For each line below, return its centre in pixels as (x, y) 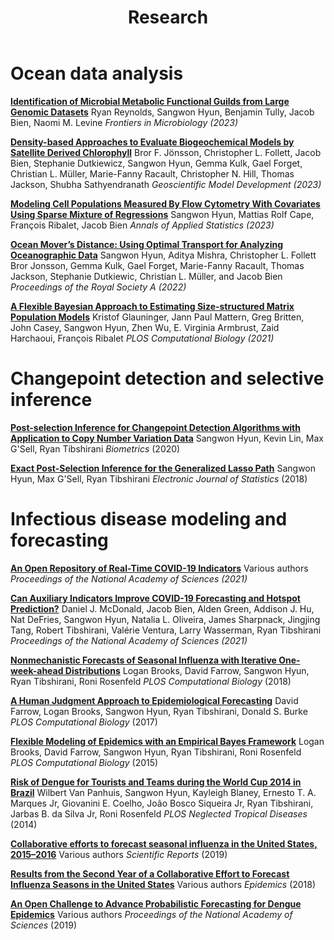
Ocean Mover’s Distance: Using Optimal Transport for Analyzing (147, 244)
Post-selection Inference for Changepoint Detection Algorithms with (155, 427)
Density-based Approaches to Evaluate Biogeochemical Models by (152, 142)
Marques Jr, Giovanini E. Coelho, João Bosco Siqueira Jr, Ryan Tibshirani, (162, 803)
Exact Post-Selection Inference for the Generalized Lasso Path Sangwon (163, 468)
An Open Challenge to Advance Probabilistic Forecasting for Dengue (156, 903)
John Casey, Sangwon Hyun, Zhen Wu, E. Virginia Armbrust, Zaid (145, 327)
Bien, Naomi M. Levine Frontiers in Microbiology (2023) (124, 122)
